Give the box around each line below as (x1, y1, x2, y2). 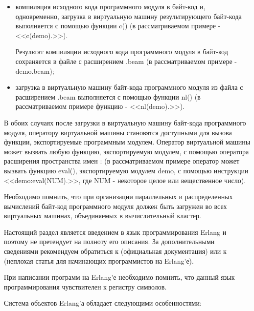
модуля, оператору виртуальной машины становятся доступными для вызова (4, 127, 232, 137)
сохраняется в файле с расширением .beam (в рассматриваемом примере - (15, 56, 237, 66)
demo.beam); (15, 65, 54, 76)
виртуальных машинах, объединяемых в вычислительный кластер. (4, 210, 201, 221)
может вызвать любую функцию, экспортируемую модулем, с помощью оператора (4, 146, 249, 156)
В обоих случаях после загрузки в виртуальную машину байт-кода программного (4, 117, 246, 127)
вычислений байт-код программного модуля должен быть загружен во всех (4, 201, 227, 211)
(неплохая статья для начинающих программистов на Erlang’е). (4, 255, 194, 266)
